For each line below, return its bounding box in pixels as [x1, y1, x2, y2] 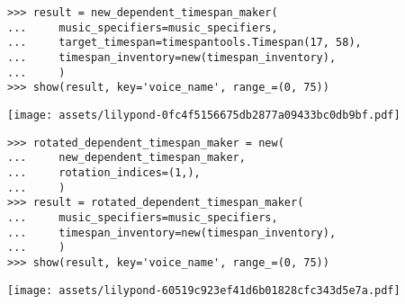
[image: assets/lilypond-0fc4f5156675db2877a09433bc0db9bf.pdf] [7, 108, 400, 121]
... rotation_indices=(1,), [7, 165, 201, 179]
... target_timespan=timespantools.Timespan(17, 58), [7, 36, 362, 49]
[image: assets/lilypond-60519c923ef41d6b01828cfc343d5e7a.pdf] [7, 283, 400, 297]
